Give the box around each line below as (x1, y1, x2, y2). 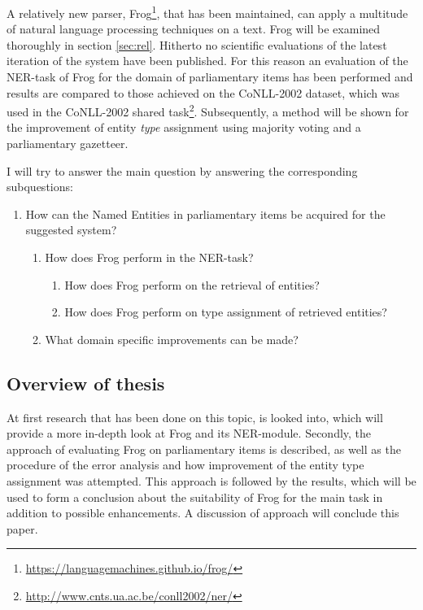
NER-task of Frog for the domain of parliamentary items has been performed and (7, 68, 413, 85)
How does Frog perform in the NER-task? (45, 249, 254, 266)
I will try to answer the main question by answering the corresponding (7, 162, 358, 179)
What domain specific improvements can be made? (45, 330, 299, 347)
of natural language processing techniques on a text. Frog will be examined (7, 20, 381, 37)
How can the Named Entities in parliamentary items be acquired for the (25, 205, 386, 222)
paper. (7, 520, 38, 537)
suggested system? (25, 221, 117, 238)
